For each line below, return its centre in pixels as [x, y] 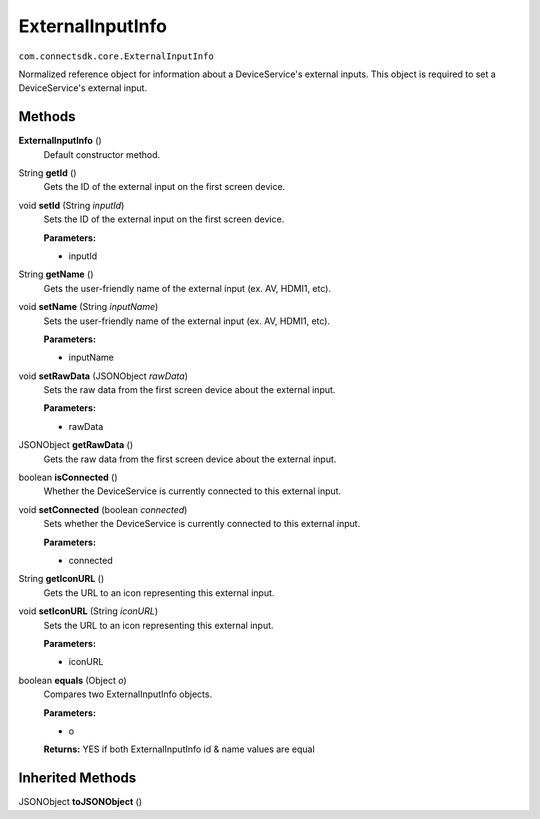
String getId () [47, 173]
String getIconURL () [61, 579]
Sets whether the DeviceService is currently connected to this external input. [202, 524]
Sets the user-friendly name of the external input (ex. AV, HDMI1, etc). [186, 321]
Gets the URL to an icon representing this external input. [159, 592]
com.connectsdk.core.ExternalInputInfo [116, 56]
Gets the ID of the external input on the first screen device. [164, 187]
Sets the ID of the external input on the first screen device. [164, 219]
